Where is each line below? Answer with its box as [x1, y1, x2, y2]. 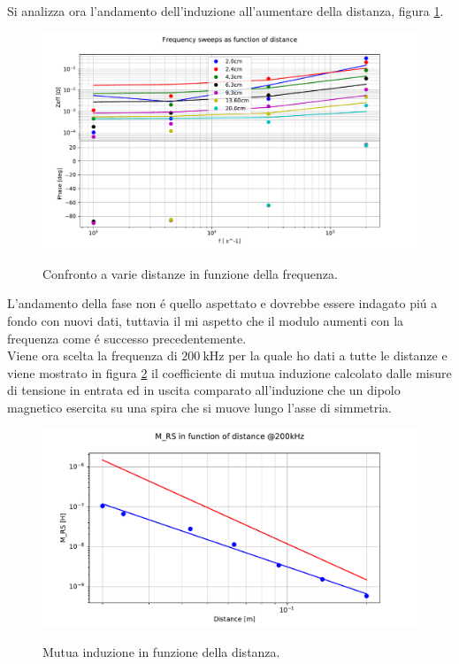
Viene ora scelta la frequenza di [7, 346, 178, 365]
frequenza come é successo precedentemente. [7, 328, 247, 347]
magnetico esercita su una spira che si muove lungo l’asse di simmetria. [7, 398, 392, 417]
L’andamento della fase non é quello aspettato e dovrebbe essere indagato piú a [7, 294, 438, 313]
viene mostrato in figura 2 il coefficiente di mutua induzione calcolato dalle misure [7, 363, 452, 382]
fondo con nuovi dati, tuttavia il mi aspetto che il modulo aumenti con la [7, 312, 404, 330]
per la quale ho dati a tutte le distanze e [228, 346, 448, 365]
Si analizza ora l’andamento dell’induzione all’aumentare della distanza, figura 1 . [7, 2, 444, 19]
